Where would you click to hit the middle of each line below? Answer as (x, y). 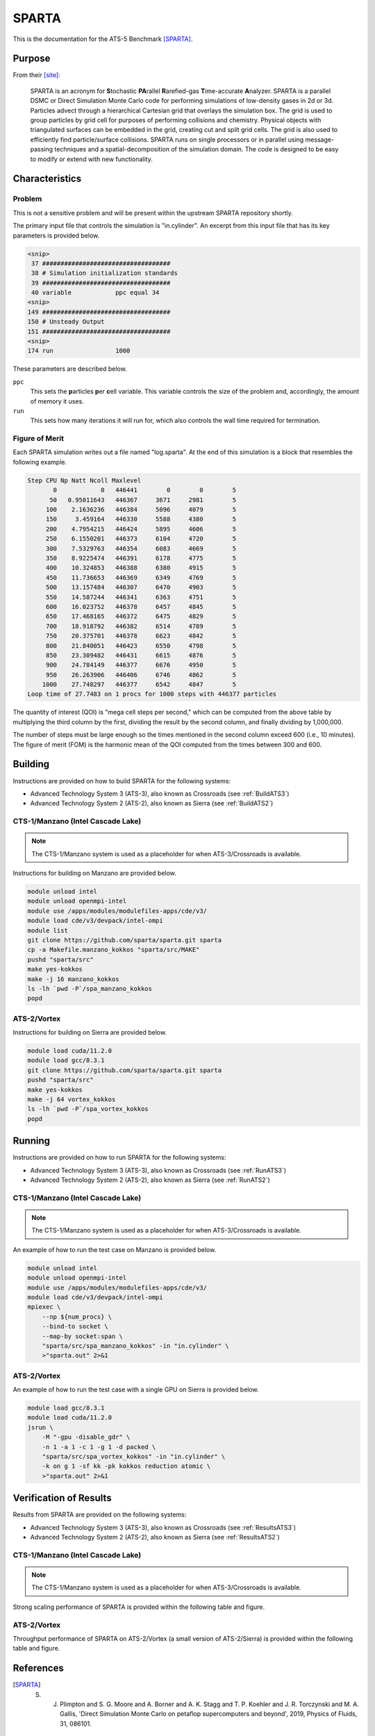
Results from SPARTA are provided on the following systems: (100, 1514)
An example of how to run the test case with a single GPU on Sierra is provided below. (136, 1389)
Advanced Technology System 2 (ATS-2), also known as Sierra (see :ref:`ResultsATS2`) (155, 1537)
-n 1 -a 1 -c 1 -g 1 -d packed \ (99, 1447)
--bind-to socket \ (75, 1327)
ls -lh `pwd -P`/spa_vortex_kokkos (88, 1109)
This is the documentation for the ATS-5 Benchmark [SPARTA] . (103, 39)
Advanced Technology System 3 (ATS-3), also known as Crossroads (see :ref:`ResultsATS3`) (163, 1527)
